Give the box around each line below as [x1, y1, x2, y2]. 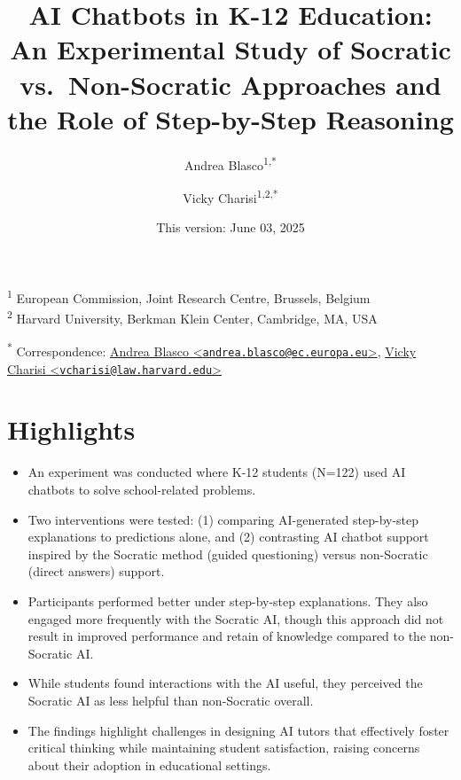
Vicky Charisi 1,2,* [183, 185, 278, 207]
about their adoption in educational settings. [27, 755, 271, 774]
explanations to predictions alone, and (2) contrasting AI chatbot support [27, 527, 429, 546]
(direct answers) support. [27, 562, 165, 581]
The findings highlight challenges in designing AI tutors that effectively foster [27, 721, 449, 739]
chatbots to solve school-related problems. [27, 480, 256, 498]
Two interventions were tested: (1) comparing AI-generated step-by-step [27, 510, 419, 528]
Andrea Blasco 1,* [184, 152, 277, 174]
